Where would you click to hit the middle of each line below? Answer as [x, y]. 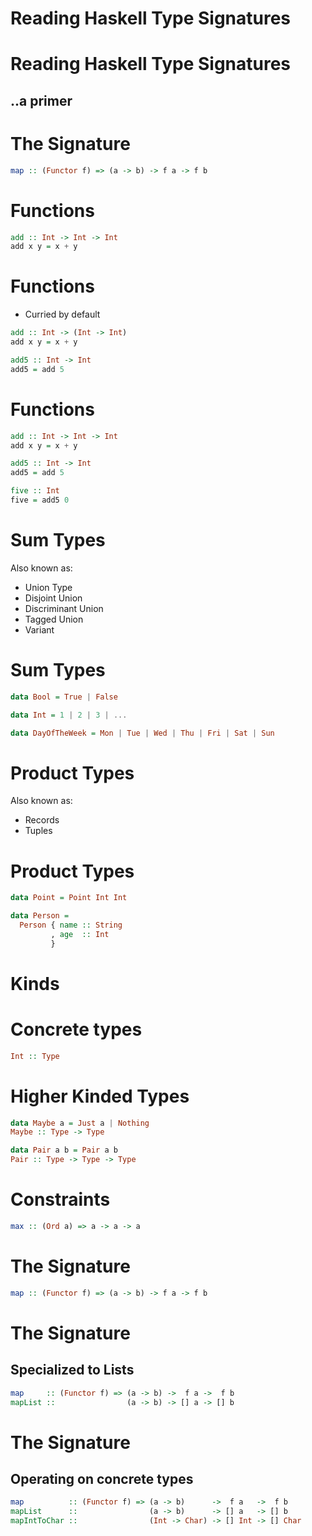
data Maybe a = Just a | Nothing [80, 1123]
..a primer [41, 100]
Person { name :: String [71, 925]
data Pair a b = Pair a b [64, 1150]
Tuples [38, 831]
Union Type [48, 587]
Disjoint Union [53, 598]
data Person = [40, 916]
